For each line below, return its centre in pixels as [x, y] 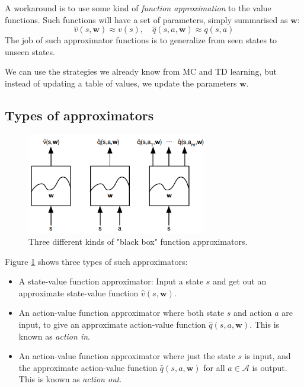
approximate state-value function [79, 292]
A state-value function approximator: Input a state [111, 281]
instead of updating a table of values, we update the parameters [121, 83]
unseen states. [30, 51]
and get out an [240, 281]
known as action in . [54, 336]
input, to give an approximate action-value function [112, 324]
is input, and [268, 356]
